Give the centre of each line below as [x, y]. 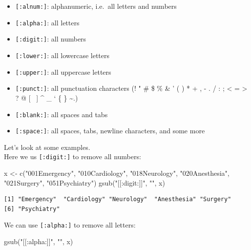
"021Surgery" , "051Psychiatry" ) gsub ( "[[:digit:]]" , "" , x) [84, 182]
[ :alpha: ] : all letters [47, 22]
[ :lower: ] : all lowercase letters [63, 55]
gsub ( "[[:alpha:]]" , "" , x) [39, 241]
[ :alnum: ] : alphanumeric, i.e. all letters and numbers [96, 6]
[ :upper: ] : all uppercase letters [63, 72]
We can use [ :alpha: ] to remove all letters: [70, 225]
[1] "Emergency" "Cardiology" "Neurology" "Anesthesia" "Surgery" [118, 199]
